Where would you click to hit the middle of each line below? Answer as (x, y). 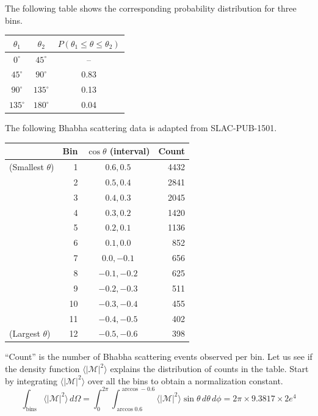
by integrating (31, 380)
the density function (42, 369)
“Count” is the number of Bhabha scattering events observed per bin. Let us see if (159, 357)
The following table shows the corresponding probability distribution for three (151, 8)
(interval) (130, 151)
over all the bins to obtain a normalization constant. (185, 380)
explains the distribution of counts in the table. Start (209, 369)
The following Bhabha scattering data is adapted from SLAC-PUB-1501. (141, 128)
